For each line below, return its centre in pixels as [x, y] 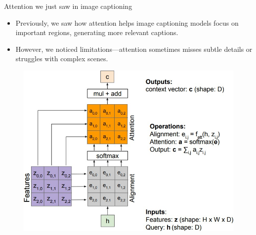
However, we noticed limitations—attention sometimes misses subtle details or [134, 49]
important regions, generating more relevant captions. [97, 32]
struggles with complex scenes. [62, 59]
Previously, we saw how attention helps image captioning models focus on [127, 22]
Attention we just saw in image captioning [68, 6]
